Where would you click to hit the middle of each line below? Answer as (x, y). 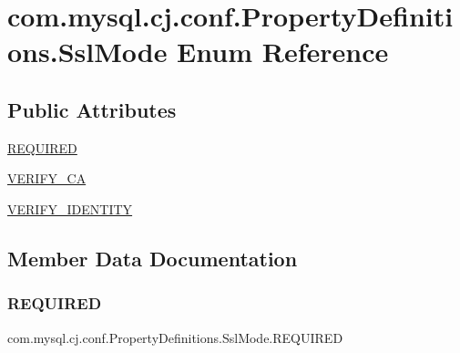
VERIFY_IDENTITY (70, 208)
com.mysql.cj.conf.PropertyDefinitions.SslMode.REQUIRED (175, 337)
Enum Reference (283, 52)
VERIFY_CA (47, 178)
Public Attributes (92, 109)
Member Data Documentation (153, 258)
